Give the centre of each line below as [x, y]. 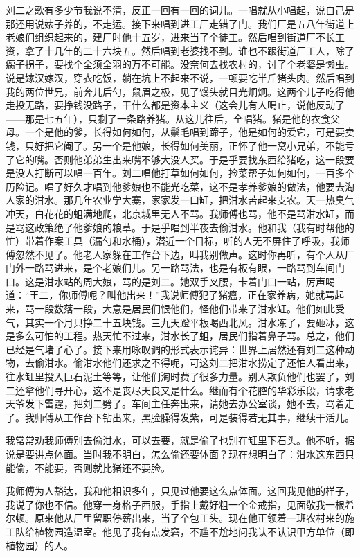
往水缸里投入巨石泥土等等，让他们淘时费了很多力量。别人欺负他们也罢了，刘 [180, 377]
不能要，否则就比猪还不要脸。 [102, 467]
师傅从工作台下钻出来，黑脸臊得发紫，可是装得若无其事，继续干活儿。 [194, 417]
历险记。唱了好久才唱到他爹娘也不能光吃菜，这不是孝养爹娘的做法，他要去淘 [180, 186]
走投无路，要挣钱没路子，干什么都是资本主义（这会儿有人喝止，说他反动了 [175, 105]
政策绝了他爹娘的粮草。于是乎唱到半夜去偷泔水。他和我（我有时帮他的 [194, 227]
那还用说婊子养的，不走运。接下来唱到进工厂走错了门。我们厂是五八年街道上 [180, 23]
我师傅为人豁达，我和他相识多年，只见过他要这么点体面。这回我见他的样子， [180, 491]
